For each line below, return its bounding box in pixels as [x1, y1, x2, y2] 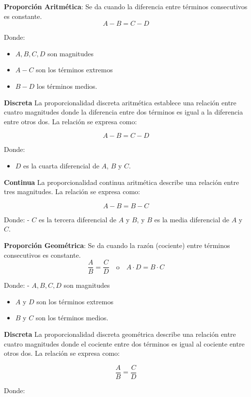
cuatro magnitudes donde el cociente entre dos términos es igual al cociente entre [4, 338, 245, 348]
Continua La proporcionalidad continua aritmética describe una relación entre [4, 177, 239, 187]
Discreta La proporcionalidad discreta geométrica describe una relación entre [4, 329, 236, 339]
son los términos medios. [35, 313, 109, 323]
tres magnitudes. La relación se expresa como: [4, 186, 140, 197]
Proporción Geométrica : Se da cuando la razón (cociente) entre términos [4, 240, 230, 250]
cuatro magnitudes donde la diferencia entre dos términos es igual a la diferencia [4, 107, 243, 117]
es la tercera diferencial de [39, 214, 117, 224]
